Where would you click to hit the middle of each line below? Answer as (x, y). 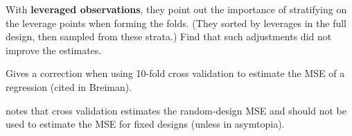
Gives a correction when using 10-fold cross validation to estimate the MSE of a (175, 73)
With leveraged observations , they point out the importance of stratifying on (176, 9)
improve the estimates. (54, 50)
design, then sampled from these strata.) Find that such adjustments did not (169, 36)
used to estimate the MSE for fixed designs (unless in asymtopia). (145, 124)
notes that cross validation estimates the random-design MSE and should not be (176, 110)
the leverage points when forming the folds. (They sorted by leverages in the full (176, 23)
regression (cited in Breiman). (69, 86)
